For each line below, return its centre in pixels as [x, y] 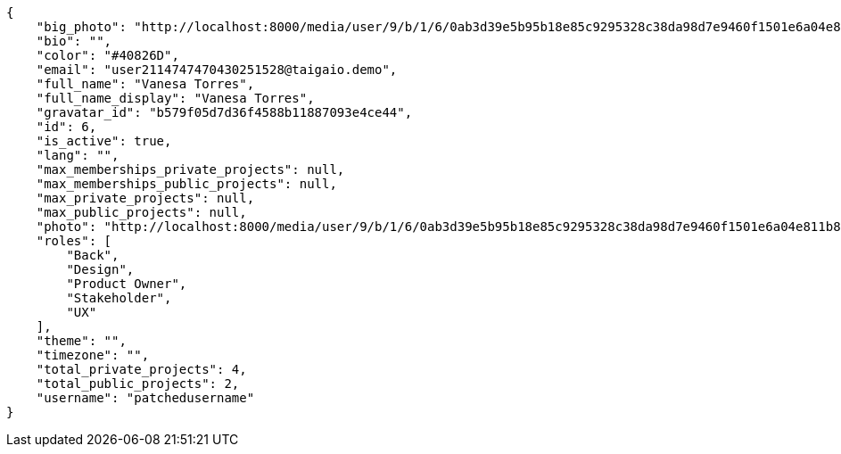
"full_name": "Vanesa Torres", [145, 84]
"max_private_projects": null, [145, 198]
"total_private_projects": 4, [141, 369]
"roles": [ [74, 241]
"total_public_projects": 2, [138, 384]
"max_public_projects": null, [141, 212]
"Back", [93, 255]
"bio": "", [74, 41]
